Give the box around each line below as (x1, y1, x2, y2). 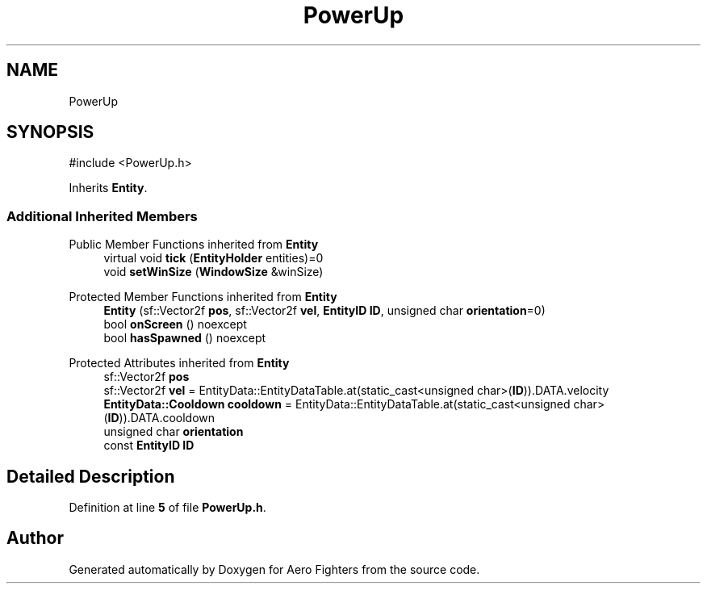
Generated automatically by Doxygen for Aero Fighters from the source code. (69, 562, 480, 576)
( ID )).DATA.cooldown (103, 411, 215, 425)
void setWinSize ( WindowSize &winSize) (103, 265, 324, 279)
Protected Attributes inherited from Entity (69, 356, 290, 370)
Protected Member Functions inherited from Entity (69, 290, 337, 304)
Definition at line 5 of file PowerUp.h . (69, 500, 266, 515)
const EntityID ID (103, 438, 195, 453)
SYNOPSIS (6, 122, 94, 143)
